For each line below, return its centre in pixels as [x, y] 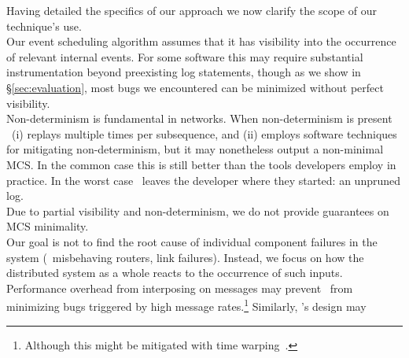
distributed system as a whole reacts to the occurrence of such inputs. [175, 273]
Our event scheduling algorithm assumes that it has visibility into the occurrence [201, 41]
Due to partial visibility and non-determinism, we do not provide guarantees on [198, 210]
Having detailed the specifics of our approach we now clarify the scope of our [192, 10]
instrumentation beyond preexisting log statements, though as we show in [184, 72]
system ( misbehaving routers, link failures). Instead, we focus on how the [185, 257]
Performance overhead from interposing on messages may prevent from [180, 288]
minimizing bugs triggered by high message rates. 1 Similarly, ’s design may [186, 305]
